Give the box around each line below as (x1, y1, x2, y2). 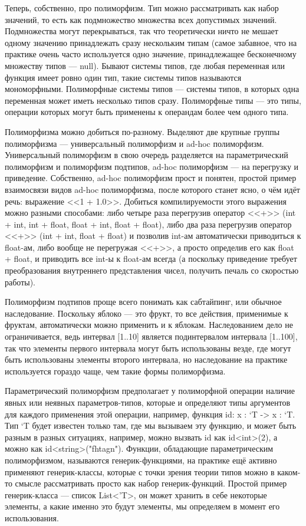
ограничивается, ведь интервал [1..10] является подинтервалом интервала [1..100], (5, 330, 298, 343)
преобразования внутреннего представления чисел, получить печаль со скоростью (5, 264, 299, 277)
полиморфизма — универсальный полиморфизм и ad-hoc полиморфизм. (5, 137, 264, 149)
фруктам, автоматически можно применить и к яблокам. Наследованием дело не (5, 318, 293, 331)
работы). (5, 275, 36, 288)
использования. (5, 511, 59, 524)
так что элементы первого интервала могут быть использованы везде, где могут (5, 341, 291, 354)
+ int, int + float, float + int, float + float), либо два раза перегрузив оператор (5, 218, 292, 230)
